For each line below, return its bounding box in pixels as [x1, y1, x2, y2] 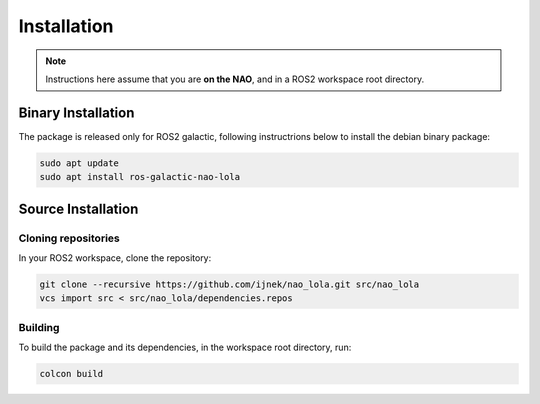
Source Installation [18, 200, 139, 217]
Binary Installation [18, 104, 135, 121]
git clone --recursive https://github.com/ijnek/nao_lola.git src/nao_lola [39, 278, 420, 290]
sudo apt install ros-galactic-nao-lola [39, 171, 240, 183]
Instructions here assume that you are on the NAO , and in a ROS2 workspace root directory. [45, 73, 425, 85]
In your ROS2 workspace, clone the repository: [18, 251, 212, 264]
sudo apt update [39, 157, 120, 169]
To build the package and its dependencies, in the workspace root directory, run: [18, 341, 352, 354]
